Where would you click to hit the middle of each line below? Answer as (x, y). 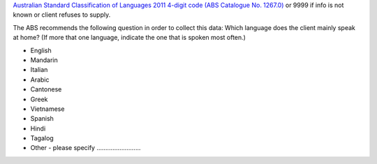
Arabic (40, 80)
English (41, 50)
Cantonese (46, 89)
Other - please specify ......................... (86, 148)
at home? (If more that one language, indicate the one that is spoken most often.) (129, 38)
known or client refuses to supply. (62, 15)
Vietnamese (47, 109)
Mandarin (44, 60)
